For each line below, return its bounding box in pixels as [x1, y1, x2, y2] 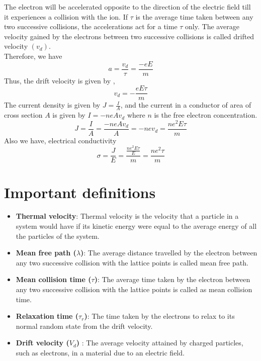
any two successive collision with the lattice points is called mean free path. [16, 257, 248, 267]
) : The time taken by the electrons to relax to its [84, 311, 235, 321]
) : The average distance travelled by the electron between [80, 247, 257, 258]
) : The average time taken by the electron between [94, 274, 250, 285]
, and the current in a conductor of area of [120, 100, 251, 110]
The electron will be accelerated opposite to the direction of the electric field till [4, 2, 251, 12]
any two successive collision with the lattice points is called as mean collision [16, 284, 252, 295]
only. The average [185, 21, 239, 32]
